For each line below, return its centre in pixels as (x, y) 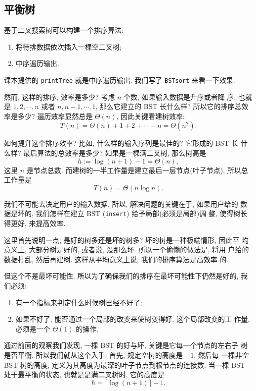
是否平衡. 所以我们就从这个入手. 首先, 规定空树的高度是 (93, 355)
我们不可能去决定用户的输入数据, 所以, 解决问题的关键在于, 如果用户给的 (121, 203)
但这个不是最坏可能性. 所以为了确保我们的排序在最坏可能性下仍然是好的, (121, 276)
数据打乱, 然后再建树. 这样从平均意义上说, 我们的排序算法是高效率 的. (116, 259)
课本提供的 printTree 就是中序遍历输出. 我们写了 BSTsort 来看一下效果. (120, 80)
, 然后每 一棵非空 (221, 355)
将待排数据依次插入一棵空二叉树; (68, 46)
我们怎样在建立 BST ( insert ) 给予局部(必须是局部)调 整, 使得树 (138, 213)
